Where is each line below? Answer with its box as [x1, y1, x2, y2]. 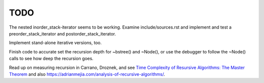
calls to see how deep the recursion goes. [9, 56, 94, 62]
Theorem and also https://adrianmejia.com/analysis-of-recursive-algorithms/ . [9, 71, 165, 77]
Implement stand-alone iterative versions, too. [9, 40, 102, 46]
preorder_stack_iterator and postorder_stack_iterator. [9, 31, 116, 36]
